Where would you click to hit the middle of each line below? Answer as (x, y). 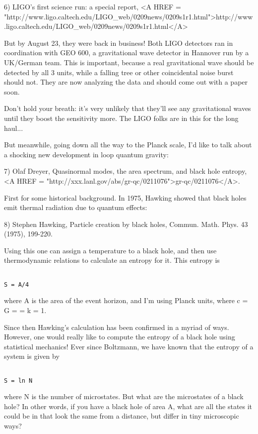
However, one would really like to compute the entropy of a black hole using (120, 337)
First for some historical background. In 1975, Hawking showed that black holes (125, 197)
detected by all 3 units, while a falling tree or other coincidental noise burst (119, 72)
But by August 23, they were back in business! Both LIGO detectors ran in (119, 43)
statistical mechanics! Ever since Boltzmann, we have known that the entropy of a (129, 346)
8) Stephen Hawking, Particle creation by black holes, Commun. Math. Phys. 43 (126, 224)
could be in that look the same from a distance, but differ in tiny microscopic (122, 416)
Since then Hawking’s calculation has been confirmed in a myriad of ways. (117, 327)
